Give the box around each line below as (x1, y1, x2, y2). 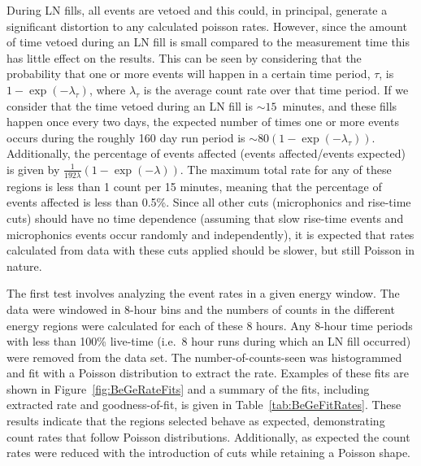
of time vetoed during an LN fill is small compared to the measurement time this (7, 33, 410, 50)
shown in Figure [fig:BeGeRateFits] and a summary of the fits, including (7, 380, 370, 397)
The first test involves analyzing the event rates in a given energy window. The (7, 285, 400, 302)
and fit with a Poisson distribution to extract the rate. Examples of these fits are (7, 364, 409, 381)
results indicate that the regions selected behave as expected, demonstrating (7, 412, 385, 429)
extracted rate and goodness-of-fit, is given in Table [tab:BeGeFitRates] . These (7, 396, 401, 413)
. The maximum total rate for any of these (180, 160, 392, 177)
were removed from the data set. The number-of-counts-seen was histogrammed (7, 348, 402, 365)
